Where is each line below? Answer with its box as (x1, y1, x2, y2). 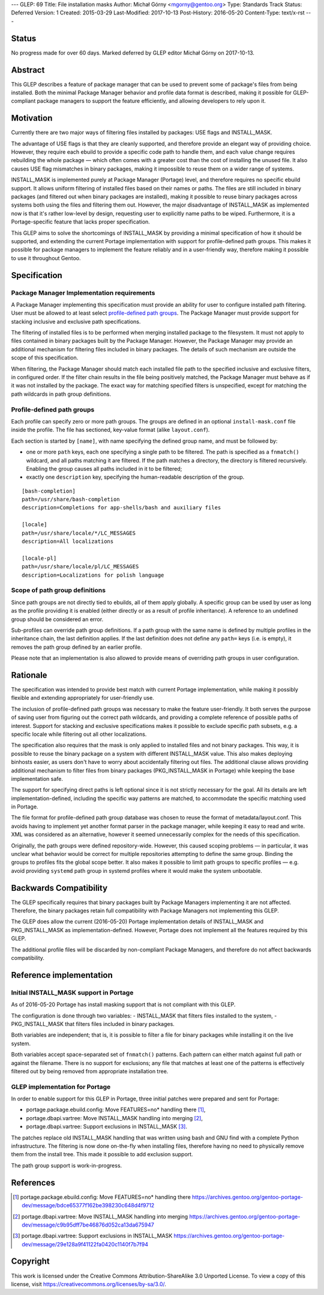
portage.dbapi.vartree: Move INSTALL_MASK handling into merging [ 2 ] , (26, 1114, 203, 1121)
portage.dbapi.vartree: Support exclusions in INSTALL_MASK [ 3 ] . (26, 1123, 187, 1130)
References (11, 1177, 55, 1187)
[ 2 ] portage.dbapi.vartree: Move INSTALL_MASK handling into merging (13, 1213, 188, 1220)
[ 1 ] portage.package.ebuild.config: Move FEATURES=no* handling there (13, 1193, 191, 1201)
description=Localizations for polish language (22, 571, 164, 578)
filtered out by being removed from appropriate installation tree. (11, 1067, 169, 1075)
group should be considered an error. (11, 616, 104, 623)
